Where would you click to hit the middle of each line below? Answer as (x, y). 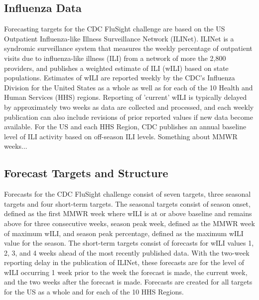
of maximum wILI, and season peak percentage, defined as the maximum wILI (124, 233)
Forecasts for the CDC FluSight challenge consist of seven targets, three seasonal (128, 194)
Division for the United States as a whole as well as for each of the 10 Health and (129, 87)
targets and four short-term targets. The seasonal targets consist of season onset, (127, 203)
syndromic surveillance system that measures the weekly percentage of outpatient (128, 48)
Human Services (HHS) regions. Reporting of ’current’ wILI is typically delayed (126, 97)
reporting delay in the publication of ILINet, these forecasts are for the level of (124, 262)
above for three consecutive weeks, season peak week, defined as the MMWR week (129, 223)
